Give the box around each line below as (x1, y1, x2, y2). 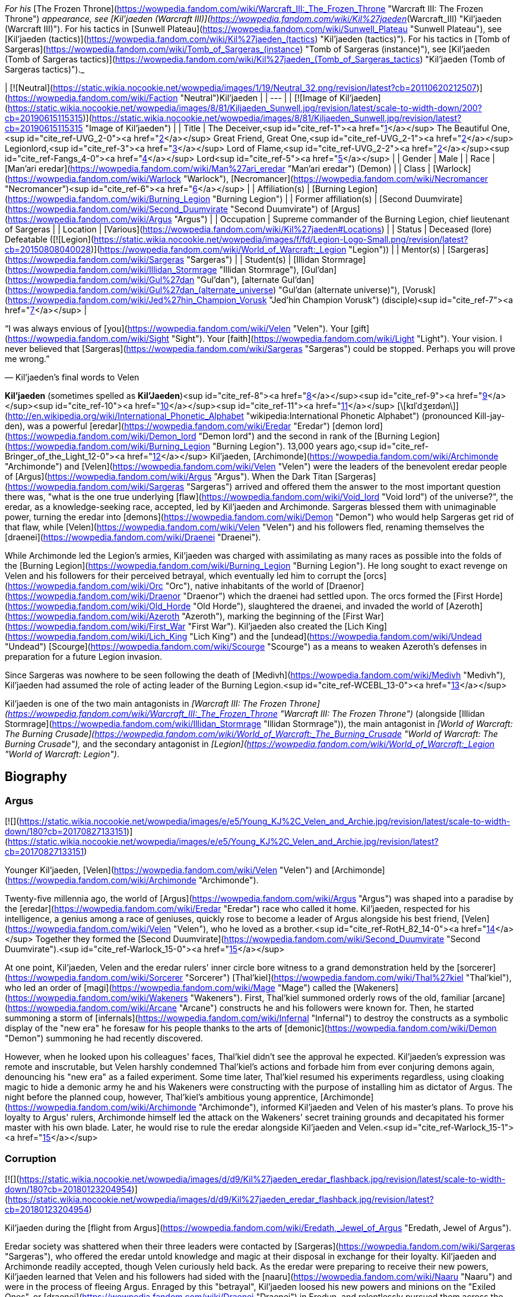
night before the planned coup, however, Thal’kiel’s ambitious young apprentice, (5, 1092, 318, 1103)
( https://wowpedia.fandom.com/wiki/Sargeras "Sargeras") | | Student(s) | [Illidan (5, 254, 319, 265)
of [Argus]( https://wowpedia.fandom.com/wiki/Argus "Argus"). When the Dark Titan (5, 471, 332, 481)
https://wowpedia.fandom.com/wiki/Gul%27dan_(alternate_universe (8, 285, 273, 295)
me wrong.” (5, 354, 50, 364)
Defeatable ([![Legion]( (5, 234, 94, 244)
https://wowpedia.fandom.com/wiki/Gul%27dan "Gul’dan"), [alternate (8, 275, 280, 285)
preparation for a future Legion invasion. (5, 651, 162, 662)
